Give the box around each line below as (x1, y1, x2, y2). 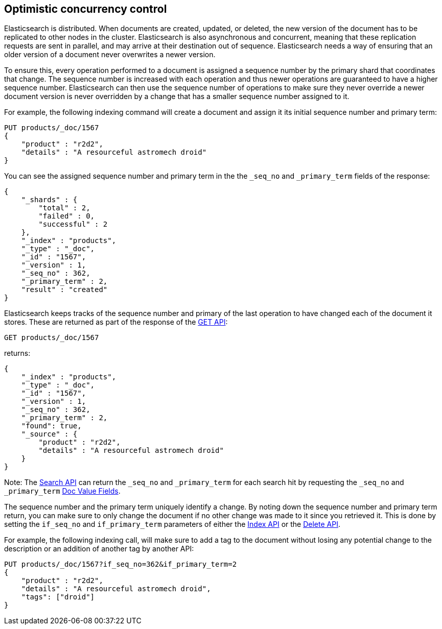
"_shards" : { (21, 196, 78, 204)
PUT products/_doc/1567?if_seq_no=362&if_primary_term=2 (4, 560, 237, 569)
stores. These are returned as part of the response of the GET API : (4, 318, 228, 327)
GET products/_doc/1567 (4, 333, 99, 342)
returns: (4, 349, 31, 358)
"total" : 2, (38, 204, 90, 212)
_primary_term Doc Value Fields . (4, 487, 121, 496)
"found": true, (21, 422, 82, 430)
